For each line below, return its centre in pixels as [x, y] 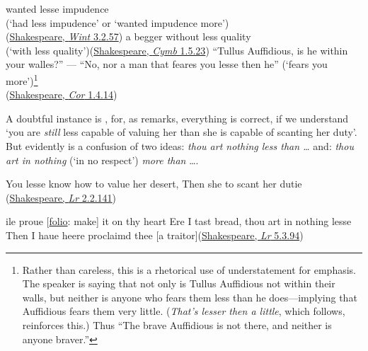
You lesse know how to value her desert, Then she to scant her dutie [154, 184]
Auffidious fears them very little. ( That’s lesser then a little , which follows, [184, 311]
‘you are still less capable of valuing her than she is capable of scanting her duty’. [182, 132]
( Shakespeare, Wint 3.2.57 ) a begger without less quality [128, 36]
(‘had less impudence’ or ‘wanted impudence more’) [117, 22]
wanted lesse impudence [57, 8]
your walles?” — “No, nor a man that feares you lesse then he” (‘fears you [167, 64]
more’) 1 [22, 79]
